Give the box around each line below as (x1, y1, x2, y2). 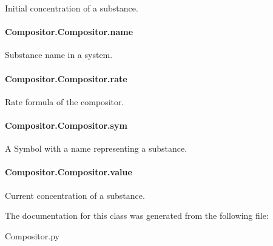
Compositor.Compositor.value (5, 166, 132, 178)
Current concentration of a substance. (5, 189, 145, 201)
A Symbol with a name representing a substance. (5, 142, 187, 155)
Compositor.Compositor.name (5, 25, 133, 38)
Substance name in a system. (5, 48, 113, 61)
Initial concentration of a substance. (5, 2, 138, 14)
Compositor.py (5, 229, 59, 242)
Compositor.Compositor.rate (5, 72, 127, 85)
